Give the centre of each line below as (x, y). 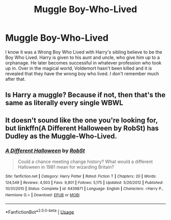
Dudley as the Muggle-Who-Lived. (61, 136)
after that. (16, 79)
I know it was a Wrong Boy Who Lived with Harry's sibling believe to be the (84, 52)
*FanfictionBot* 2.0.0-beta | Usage (40, 211)
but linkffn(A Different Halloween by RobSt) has (82, 128)
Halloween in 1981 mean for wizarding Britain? (66, 167)
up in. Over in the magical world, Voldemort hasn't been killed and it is (79, 68)
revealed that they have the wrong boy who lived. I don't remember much (82, 73)
